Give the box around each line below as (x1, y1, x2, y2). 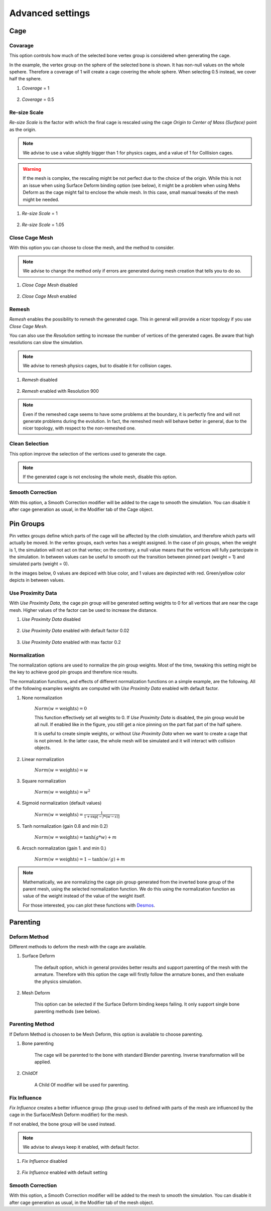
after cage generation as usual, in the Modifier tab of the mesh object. (9, 1199, 154, 1205)
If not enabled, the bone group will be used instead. (9, 1121, 116, 1127)
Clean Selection (9, 440, 49, 447)
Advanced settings (9, 8, 90, 19)
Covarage (9, 42, 34, 49)
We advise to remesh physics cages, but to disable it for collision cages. (23, 363, 172, 369)
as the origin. (9, 126, 37, 133)
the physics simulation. (34, 978, 82, 984)
